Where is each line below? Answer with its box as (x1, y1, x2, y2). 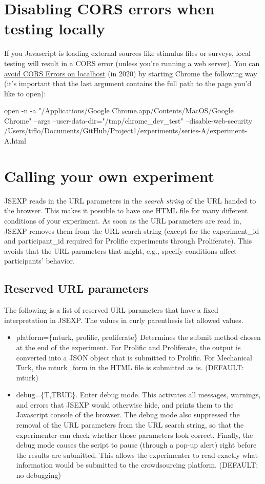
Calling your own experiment (4, 165, 215, 186)
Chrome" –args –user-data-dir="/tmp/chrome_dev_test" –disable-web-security (4, 115, 253, 126)
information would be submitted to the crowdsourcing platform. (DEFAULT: (16, 459, 258, 470)
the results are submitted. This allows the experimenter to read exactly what (16, 449, 258, 460)
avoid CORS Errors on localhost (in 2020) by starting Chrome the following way (4, 68, 257, 78)
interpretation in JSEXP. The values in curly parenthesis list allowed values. (4, 314, 243, 325)
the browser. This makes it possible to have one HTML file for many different (4, 205, 248, 216)
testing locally (4, 18, 105, 39)
